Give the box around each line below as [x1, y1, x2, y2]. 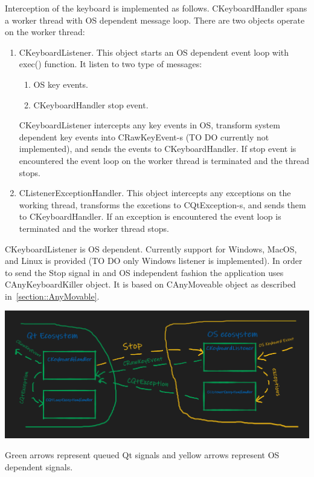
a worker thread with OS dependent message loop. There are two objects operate [5, 13, 305, 26]
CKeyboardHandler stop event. [33, 98, 149, 111]
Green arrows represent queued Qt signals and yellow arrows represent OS [5, 449, 280, 461]
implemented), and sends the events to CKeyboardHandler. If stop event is [19, 142, 296, 155]
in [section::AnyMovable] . [5, 289, 100, 302]
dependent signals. [5, 460, 73, 473]
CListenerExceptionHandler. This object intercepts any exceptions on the [19, 186, 291, 199]
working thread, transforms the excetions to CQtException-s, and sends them [19, 198, 306, 211]
